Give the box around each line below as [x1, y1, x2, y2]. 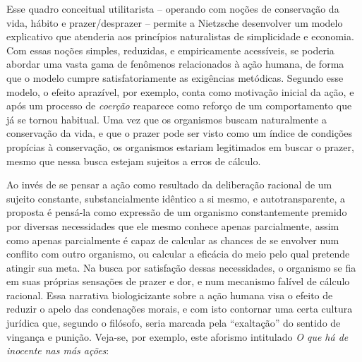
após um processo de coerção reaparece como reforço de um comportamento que [6, 98, 352, 113]
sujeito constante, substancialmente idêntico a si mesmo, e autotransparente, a [6, 191, 346, 205]
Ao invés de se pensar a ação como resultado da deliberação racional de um [6, 177, 332, 192]
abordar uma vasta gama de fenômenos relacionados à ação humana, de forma [6, 56, 344, 71]
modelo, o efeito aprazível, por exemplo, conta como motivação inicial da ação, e [6, 84, 354, 99]
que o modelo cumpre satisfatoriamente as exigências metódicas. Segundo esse [6, 70, 344, 85]
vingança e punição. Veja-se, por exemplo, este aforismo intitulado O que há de [6, 329, 349, 344]
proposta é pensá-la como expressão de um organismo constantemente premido [6, 205, 347, 219]
